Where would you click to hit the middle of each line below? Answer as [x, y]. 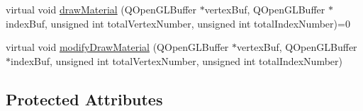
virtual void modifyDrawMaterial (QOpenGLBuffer [117, 47]
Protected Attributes [84, 99]
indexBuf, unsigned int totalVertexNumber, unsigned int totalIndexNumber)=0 [178, 23]
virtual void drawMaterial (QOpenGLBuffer [101, 9]
